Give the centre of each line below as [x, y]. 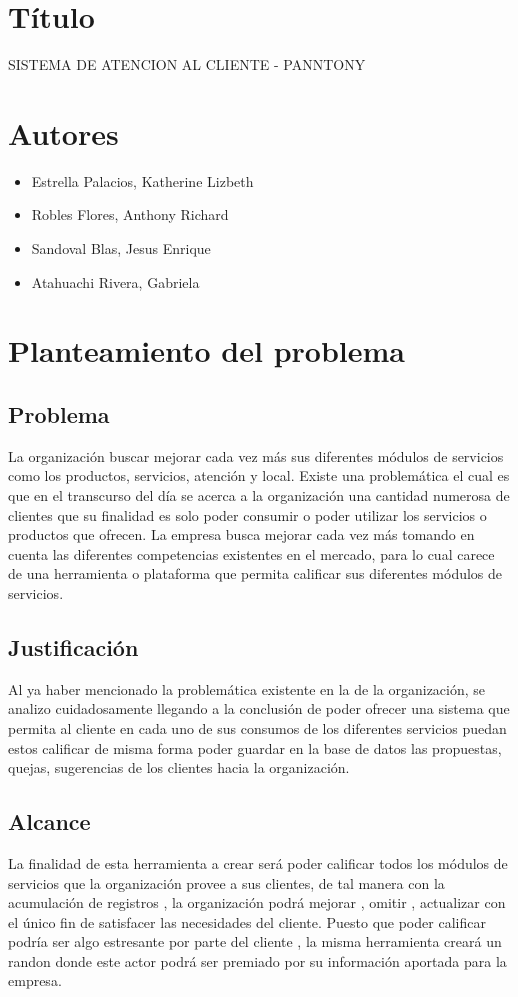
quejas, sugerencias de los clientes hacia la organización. [179, 767]
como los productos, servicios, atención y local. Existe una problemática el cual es [259, 475]
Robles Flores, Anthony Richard [130, 214]
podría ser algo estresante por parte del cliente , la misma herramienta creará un [255, 941]
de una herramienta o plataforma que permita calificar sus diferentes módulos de [255, 573]
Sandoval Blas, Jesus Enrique [121, 248]
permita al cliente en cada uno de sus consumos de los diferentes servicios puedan [257, 727]
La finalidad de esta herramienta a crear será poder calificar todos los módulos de [258, 862]
